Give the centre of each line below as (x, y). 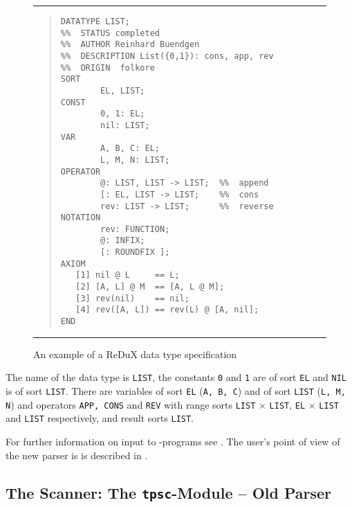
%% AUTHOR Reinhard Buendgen (130, 45)
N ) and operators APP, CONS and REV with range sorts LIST (131, 404)
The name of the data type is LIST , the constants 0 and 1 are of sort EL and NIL (176, 377)
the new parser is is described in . (77, 455)
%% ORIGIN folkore (108, 68)
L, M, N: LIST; (135, 160)
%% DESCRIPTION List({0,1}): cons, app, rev (167, 56)
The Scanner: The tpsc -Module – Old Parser (169, 492)
